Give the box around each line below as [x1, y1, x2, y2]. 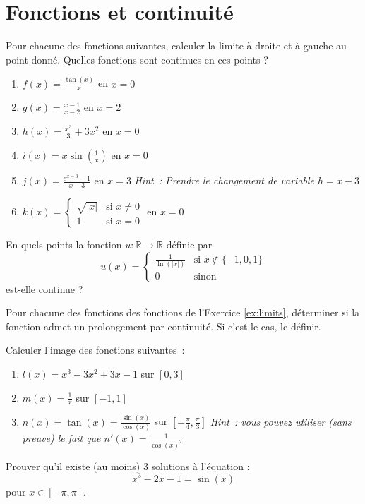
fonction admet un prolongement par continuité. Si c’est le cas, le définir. [6, 318, 321, 333]
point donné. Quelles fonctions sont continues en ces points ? [6, 52, 268, 66]
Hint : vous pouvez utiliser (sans [210, 414, 352, 428]
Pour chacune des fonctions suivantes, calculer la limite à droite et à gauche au [6, 38, 347, 53]
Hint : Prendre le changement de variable [134, 173, 314, 188]
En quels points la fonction [6, 236, 122, 251]
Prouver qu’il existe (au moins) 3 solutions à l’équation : [6, 458, 250, 473]
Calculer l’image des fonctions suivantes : [6, 342, 185, 357]
